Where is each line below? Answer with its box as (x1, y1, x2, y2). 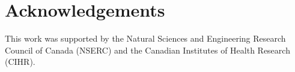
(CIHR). (5, 55, 35, 68)
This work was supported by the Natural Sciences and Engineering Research (5, 32, 286, 45)
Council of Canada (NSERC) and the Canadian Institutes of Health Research (5, 43, 290, 56)
